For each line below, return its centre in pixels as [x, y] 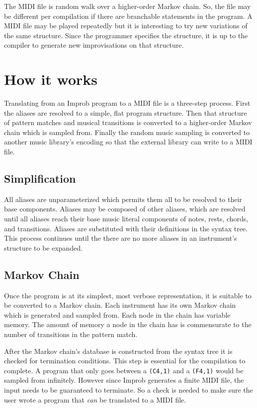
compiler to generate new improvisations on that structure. [94, 45]
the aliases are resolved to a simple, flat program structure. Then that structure [126, 112]
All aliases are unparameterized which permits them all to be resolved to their [123, 199]
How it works [51, 79]
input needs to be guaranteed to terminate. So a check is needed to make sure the [128, 390]
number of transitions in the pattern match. [71, 334]
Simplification [40, 178]
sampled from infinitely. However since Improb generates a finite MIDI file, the [124, 380]
